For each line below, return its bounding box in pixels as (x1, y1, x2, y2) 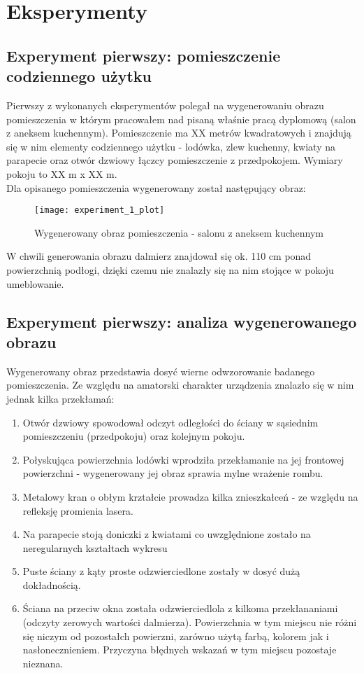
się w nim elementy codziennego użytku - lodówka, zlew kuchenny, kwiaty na (6, 139, 335, 153)
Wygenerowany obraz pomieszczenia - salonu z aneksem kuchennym (34, 225, 324, 240)
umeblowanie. (6, 276, 64, 291)
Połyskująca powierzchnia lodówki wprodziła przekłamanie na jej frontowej (22, 452, 344, 466)
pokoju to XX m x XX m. (6, 166, 117, 181)
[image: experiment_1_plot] (34, 205, 165, 216)
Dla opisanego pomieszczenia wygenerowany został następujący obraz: (6, 180, 306, 195)
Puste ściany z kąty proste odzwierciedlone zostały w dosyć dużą (22, 564, 300, 578)
